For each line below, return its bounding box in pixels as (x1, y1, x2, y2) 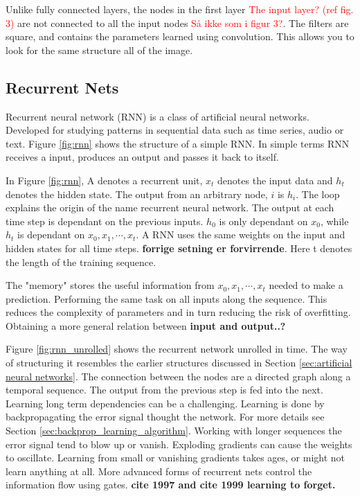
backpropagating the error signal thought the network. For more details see (6, 409, 325, 424)
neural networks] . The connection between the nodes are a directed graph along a (6, 369, 351, 383)
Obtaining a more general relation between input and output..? (6, 318, 286, 333)
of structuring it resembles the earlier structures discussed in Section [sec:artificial (6, 355, 352, 370)
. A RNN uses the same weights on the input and (136, 227, 345, 242)
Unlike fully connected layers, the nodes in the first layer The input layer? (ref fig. (6, 2, 354, 16)
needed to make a (269, 278, 343, 292)
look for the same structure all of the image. (6, 42, 193, 57)
